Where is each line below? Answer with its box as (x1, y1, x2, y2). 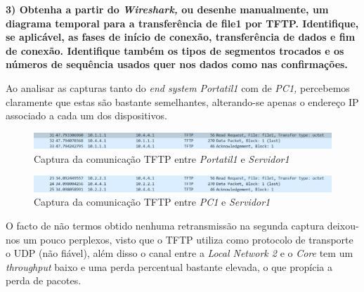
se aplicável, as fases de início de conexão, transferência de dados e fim (6, 29, 356, 44)
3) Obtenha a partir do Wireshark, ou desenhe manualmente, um (6, 2, 329, 16)
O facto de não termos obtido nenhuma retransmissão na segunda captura (6, 218, 325, 232)
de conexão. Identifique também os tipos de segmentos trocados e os (6, 43, 344, 58)
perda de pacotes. (6, 273, 82, 288)
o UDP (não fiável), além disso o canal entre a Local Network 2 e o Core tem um (6, 246, 353, 260)
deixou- (327, 218, 359, 232)
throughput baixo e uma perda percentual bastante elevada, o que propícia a (6, 259, 332, 274)
